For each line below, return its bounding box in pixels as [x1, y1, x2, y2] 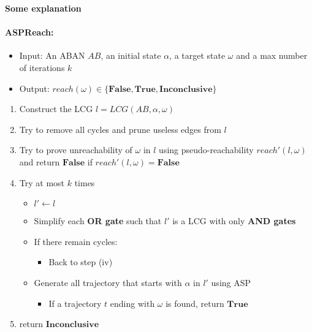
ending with [110, 296, 155, 309]
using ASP [211, 276, 251, 289]
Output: [19, 81, 50, 94]
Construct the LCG [19, 102, 93, 115]
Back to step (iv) [48, 255, 113, 268]
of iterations [19, 61, 65, 74]
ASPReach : [5, 26, 54, 39]
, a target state [169, 49, 226, 62]
